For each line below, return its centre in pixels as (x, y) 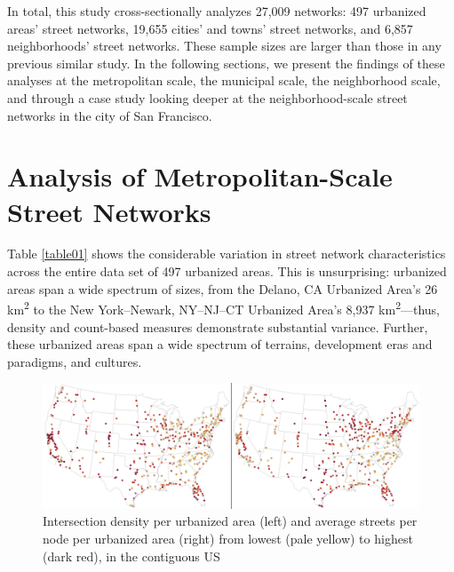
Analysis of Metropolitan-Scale (200, 176)
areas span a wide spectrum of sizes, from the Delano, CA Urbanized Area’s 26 (223, 288)
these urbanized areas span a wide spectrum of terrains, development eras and (220, 344)
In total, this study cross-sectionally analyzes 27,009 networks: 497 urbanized (217, 11)
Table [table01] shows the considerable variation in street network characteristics (227, 254)
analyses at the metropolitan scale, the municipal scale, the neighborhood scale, (224, 80)
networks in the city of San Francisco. (110, 115)
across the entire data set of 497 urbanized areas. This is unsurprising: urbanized (227, 271)
